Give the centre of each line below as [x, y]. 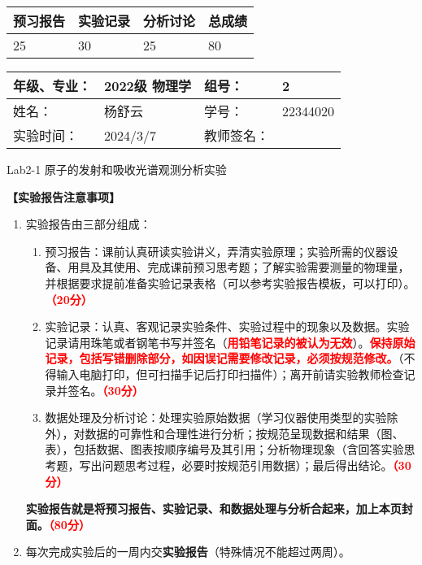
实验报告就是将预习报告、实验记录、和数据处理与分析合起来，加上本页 [213, 509]
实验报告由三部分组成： [88, 224]
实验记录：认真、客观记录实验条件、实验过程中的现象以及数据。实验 [227, 326]
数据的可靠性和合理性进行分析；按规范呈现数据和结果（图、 [244, 433]
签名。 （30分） [106, 390]
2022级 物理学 [148, 86]
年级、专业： [52, 86]
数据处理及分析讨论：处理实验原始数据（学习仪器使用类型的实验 [216, 417]
